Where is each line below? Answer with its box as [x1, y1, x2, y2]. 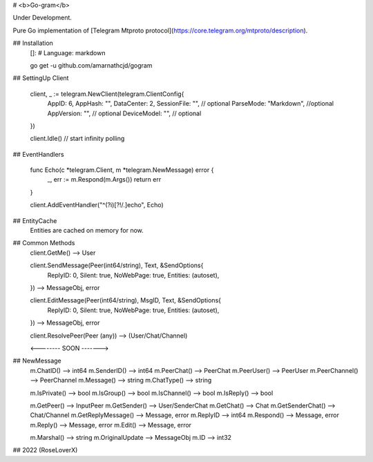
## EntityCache [12, 216, 57, 224]
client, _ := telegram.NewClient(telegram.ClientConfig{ [30, 90, 184, 98]
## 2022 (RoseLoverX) [12, 446, 78, 454]
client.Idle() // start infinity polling [30, 135, 125, 143]
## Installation [12, 39, 53, 48]
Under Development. [12, 14, 73, 22]
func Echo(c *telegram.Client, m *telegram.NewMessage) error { [30, 166, 214, 174]
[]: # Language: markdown [30, 48, 106, 57]
